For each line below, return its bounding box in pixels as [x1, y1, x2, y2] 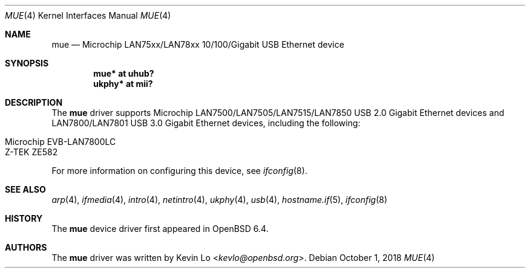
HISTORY [5, 213, 43, 223]
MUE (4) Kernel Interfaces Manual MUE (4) [5, 10, 171, 21]
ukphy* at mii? [93, 79, 153, 89]
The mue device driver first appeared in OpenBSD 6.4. [51, 223, 269, 234]
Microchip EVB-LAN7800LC [5, 136, 116, 147]
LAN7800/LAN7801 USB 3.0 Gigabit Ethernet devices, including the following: [51, 118, 361, 128]
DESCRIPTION [5, 97, 63, 108]
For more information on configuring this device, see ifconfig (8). [51, 165, 307, 176]
